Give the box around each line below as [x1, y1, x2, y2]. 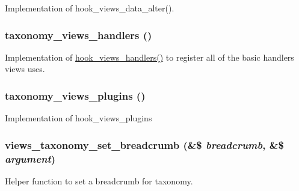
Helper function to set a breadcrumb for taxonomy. [5, 174, 193, 187]
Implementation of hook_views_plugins [5, 112, 152, 124]
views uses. [5, 62, 45, 75]
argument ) [5, 151, 56, 166]
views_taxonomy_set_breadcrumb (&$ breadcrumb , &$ [5, 137, 284, 152]
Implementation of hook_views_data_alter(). [5, 2, 174, 14]
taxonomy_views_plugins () [5, 88, 146, 103]
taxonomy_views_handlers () [5, 27, 152, 42]
